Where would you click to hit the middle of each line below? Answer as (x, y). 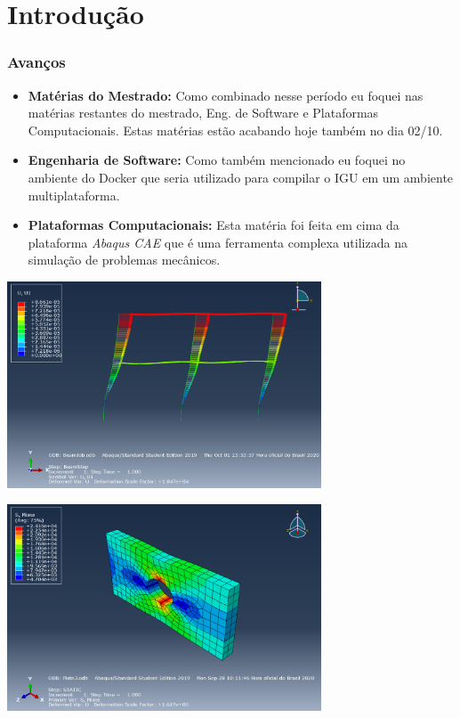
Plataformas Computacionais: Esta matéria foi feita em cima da (214, 225)
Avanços (36, 62)
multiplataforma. (74, 195)
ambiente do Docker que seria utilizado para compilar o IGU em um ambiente (241, 177)
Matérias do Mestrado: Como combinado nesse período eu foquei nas (226, 95)
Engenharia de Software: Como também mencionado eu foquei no (217, 160)
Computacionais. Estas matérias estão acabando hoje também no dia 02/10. (235, 130)
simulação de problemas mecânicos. (124, 260)
